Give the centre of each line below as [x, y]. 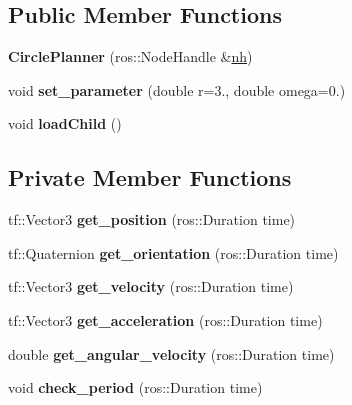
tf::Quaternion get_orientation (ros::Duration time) [173, 252]
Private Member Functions [150, 177]
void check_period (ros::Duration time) [135, 387]
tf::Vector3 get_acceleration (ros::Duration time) [165, 319]
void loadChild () [65, 123]
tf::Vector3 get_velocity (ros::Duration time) [151, 286]
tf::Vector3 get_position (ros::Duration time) [152, 219]
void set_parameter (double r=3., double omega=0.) [177, 89]
